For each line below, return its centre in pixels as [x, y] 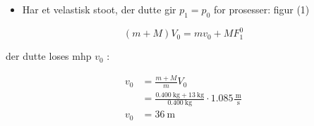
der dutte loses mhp [49, 56]
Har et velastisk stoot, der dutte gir [99, 9]
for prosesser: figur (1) [261, 9]
